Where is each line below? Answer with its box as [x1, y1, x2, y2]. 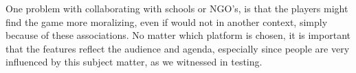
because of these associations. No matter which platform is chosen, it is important [5, 28, 351, 42]
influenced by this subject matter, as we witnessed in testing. [5, 55, 263, 69]
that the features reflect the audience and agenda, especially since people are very [5, 41, 350, 55]
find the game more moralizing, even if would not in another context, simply [5, 14, 328, 29]
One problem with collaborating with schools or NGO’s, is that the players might [5, 1, 348, 15]
